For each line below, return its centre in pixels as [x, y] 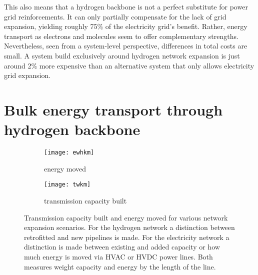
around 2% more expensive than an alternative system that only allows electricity [129, 65]
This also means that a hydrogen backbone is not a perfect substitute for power [126, 6]
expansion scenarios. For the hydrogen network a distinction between [129, 227]
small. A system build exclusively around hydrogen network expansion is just [122, 55]
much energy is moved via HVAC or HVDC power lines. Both [118, 256]
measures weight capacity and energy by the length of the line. [120, 266]
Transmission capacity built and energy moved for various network [126, 217]
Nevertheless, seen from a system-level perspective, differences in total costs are [126, 46]
